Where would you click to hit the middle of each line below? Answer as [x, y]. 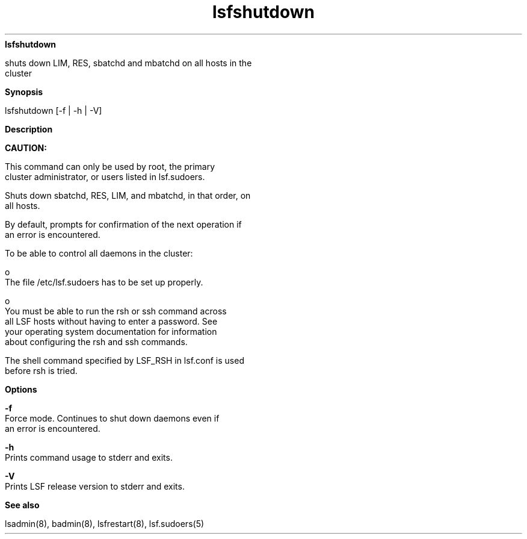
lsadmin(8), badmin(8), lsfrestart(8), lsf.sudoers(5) [105, 523]
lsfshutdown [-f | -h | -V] [54, 110]
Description [29, 129]
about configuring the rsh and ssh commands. [96, 341]
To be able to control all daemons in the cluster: [99, 253]
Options [21, 389]
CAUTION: [26, 148]
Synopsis [24, 92]
